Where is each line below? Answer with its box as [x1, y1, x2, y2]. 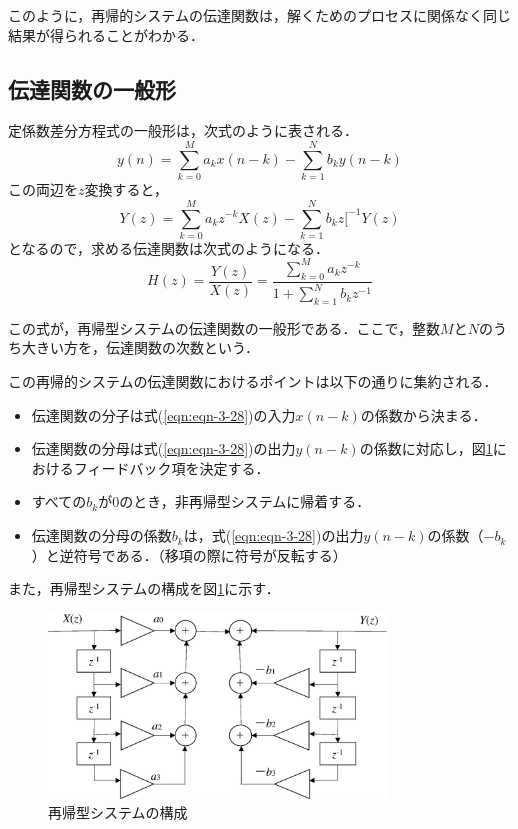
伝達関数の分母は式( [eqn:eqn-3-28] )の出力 [31, 438, 296, 459]
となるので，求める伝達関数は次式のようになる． [8, 237, 330, 258]
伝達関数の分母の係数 [31, 525, 172, 546]
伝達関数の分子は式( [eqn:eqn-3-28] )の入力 [31, 404, 296, 425]
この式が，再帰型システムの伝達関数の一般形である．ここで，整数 [8, 317, 441, 338]
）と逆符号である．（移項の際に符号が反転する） [31, 544, 347, 565]
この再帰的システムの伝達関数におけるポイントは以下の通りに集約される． [8, 371, 498, 392]
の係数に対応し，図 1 [359, 438, 493, 459]
